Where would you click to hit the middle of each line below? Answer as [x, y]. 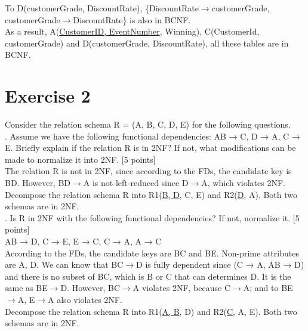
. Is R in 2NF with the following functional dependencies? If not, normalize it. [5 [152, 217]
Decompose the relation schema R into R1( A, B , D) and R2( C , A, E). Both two [151, 311]
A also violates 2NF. [85, 299]
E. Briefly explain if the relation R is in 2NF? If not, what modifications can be [150, 148]
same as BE [26, 288]
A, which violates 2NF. [243, 183]
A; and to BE [268, 288]
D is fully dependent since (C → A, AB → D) [220, 265]
